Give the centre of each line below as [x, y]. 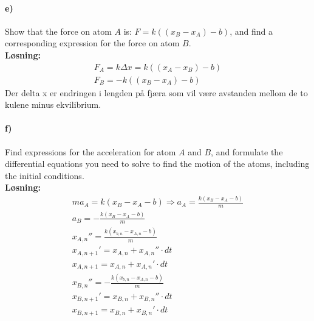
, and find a [251, 31]
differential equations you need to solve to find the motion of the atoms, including [157, 164]
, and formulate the [247, 151]
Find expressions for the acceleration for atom [90, 151]
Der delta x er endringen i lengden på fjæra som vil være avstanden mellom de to [156, 92]
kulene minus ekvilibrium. [53, 104]
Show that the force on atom [58, 31]
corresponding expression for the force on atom [92, 43]
